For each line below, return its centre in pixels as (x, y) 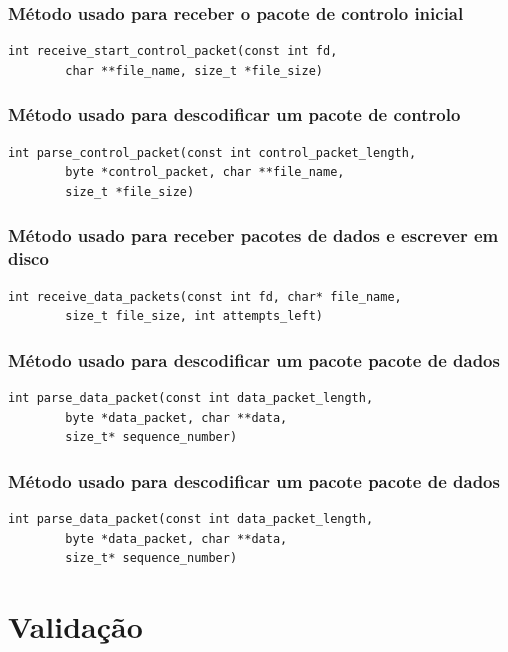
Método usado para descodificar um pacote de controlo (234, 114)
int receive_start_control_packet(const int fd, (173, 51)
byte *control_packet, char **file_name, (205, 172)
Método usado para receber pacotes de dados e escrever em (253, 235)
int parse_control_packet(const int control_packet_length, (212, 152)
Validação (75, 625)
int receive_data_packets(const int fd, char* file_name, (205, 296)
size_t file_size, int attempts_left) (194, 316)
